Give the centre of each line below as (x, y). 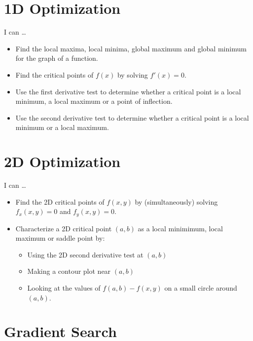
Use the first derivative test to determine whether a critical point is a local (128, 91)
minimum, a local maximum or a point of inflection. (94, 101)
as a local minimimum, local (180, 228)
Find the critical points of (54, 74)
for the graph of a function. (57, 58)
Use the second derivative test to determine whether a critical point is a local (132, 117)
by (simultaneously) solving (176, 201)
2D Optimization (62, 161)
